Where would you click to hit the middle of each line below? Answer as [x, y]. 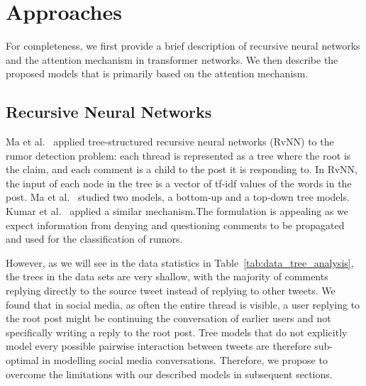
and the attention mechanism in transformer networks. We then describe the [172, 59]
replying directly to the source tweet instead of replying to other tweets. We [171, 291]
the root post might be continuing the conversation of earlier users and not [168, 318]
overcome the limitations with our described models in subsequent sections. [169, 374]
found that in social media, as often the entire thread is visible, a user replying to [183, 304]
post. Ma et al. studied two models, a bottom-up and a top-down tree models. [178, 197]
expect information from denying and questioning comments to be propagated [175, 225]
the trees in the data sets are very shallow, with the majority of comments [167, 276]
